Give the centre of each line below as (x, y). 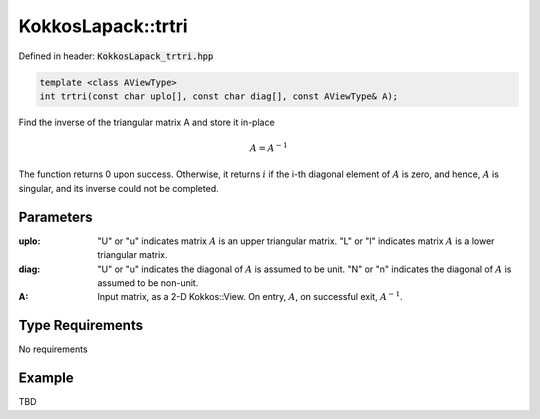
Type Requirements (81, 325)
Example (46, 378)
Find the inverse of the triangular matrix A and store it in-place (146, 122)
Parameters (55, 216)
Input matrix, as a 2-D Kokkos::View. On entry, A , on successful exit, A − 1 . (250, 296)
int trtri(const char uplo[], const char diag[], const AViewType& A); (219, 96)
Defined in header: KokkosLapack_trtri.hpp (116, 56)
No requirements (53, 349)
